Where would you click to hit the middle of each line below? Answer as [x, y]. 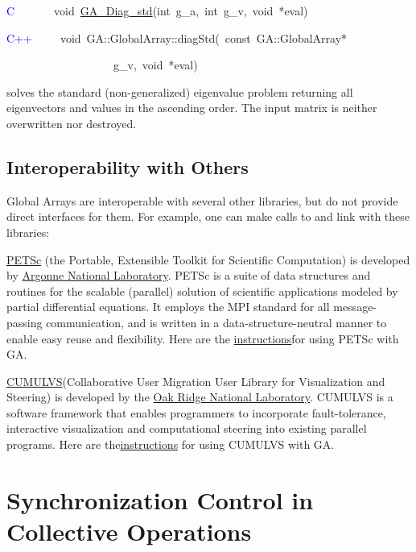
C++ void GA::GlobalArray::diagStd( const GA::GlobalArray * [177, 37]
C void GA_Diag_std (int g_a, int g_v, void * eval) [157, 10]
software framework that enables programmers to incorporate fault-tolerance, [196, 412]
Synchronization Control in [160, 499]
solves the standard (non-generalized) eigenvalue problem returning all [180, 91]
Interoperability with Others [128, 166]
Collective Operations [129, 531]
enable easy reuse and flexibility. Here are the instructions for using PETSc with [203, 338]
